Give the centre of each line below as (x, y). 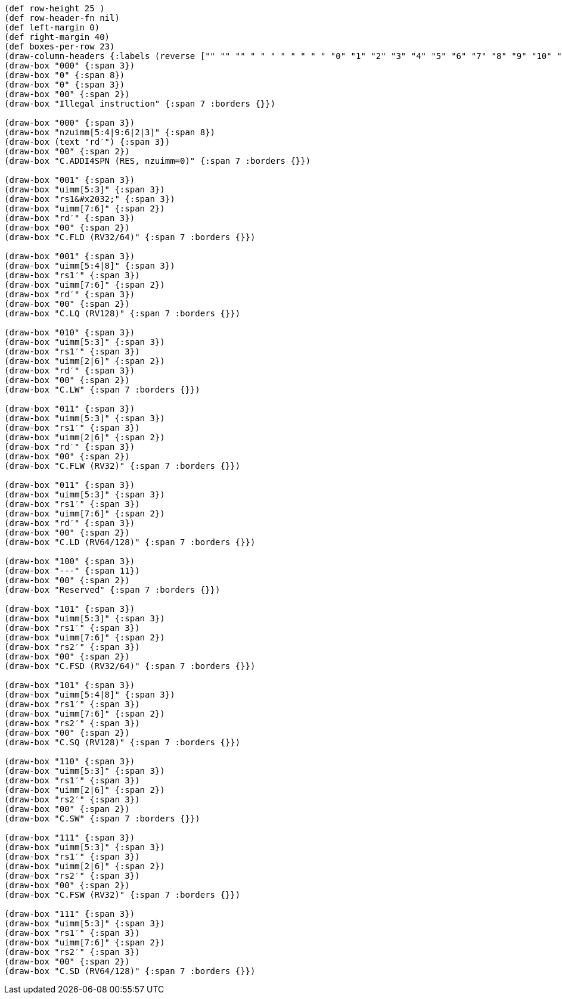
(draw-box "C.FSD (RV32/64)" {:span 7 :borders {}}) (130, 666)
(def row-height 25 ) (55, 8)
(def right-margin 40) (57, 37)
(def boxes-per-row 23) (60, 46)
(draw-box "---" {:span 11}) (72, 571)
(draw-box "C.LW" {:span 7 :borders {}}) (102, 390)
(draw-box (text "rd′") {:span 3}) (87, 142)
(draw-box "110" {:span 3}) (70, 761)
